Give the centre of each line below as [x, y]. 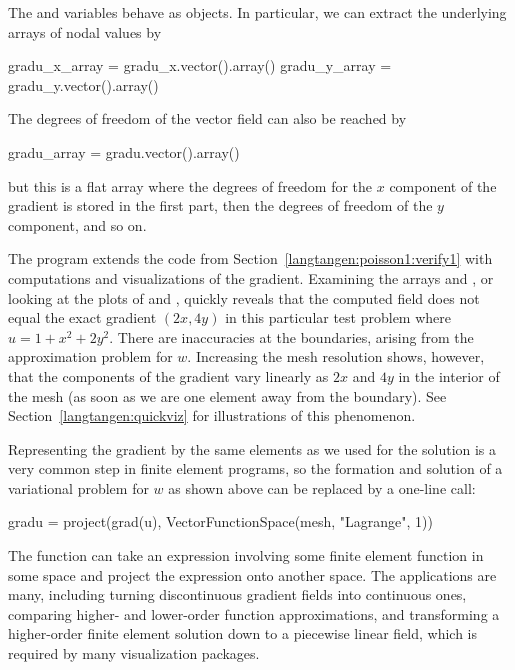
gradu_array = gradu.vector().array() [124, 151]
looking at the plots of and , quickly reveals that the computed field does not [244, 297]
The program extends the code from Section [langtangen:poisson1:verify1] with [250, 258]
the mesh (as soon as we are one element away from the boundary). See [227, 395]
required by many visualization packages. [134, 653]
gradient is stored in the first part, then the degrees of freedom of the [220, 205]
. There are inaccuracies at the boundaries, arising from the [291, 336]
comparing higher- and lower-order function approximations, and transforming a [254, 613]
